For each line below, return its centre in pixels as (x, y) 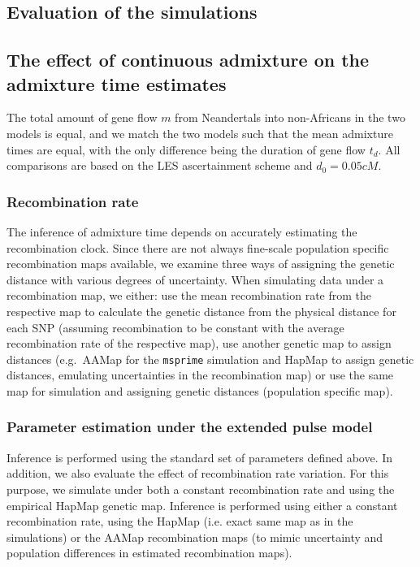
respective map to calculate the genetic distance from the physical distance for (201, 311)
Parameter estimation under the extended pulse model (190, 427)
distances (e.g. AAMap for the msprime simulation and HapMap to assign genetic (210, 359)
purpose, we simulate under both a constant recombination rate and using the (201, 489)
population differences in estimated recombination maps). (149, 553)
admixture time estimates (117, 83)
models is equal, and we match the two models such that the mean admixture (200, 133)
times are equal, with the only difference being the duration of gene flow (186, 149)
